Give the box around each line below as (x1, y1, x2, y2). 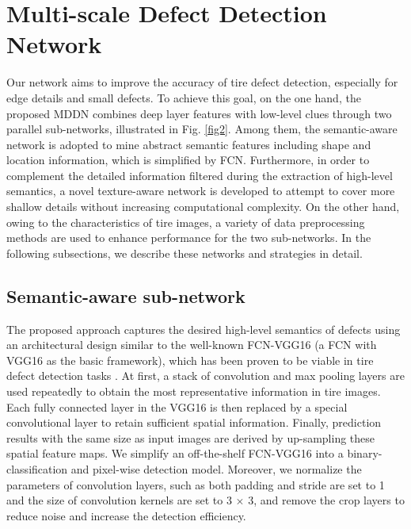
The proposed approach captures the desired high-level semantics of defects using (6, 320, 401, 337)
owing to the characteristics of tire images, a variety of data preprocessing (6, 213, 365, 230)
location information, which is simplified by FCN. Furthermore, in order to (6, 151, 370, 168)
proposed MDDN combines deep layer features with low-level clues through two (6, 105, 392, 121)
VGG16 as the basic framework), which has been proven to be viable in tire (6, 351, 374, 368)
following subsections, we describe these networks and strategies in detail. (6, 244, 363, 261)
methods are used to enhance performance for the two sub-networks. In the (6, 229, 371, 246)
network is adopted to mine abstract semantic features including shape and (6, 136, 371, 152)
